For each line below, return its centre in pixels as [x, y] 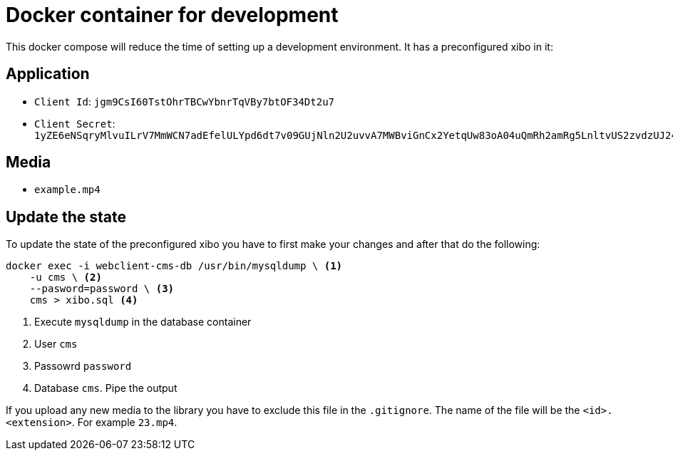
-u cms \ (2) [66, 278]
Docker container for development [172, 15]
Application [48, 74]
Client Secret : [75, 123]
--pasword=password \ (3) [102, 289]
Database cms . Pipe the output [106, 388]
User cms [56, 344]
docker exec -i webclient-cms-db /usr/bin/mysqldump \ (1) [174, 266]
